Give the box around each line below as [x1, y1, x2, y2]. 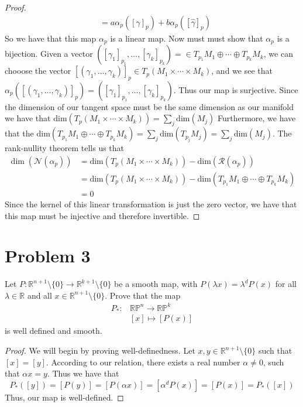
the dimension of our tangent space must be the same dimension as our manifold [5, 100, 294, 112]
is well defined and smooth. [5, 324, 102, 337]
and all [27, 289, 52, 301]
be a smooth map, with [114, 278, 198, 290]
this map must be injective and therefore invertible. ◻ [5, 209, 200, 221]
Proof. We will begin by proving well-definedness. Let [5, 344, 195, 357]
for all [275, 278, 297, 290]
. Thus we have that [47, 367, 119, 379]
